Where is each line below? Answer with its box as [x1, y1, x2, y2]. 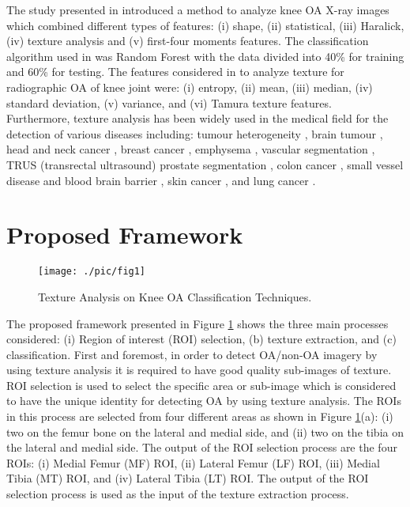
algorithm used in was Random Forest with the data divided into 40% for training [6, 47, 404, 64]
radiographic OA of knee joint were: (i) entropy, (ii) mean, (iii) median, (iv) [6, 78, 373, 95]
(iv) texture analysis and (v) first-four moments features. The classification [6, 32, 369, 49]
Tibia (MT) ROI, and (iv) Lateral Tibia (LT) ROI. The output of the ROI [6, 470, 369, 486]
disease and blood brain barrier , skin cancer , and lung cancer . [6, 172, 316, 188]
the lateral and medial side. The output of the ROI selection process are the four [6, 439, 397, 456]
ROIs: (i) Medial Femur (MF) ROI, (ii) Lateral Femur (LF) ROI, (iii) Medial [6, 454, 380, 471]
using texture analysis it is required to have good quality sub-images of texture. [6, 361, 392, 378]
